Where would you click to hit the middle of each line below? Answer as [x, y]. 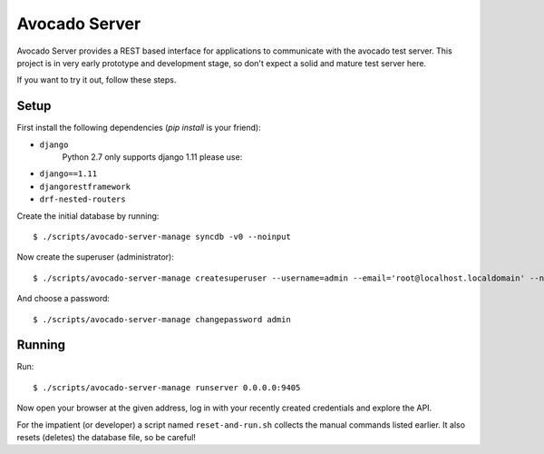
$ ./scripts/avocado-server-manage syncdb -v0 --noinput [162, 237]
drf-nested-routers [83, 199]
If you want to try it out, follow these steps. [97, 80]
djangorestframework [85, 187]
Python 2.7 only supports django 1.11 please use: [152, 157]
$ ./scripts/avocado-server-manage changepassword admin [162, 319]
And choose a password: [63, 299]
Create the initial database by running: [88, 216]
